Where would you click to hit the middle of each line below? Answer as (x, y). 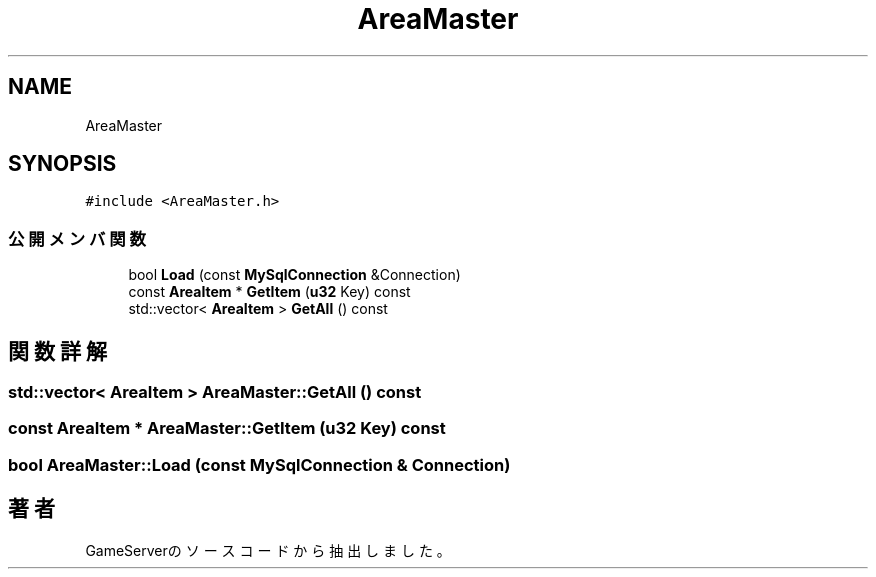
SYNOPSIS (62, 164)
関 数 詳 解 (57, 351)
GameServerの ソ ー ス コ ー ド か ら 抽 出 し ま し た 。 (268, 550)
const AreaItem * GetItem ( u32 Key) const (269, 292)
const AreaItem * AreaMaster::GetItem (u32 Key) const (227, 428)
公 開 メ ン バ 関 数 (77, 238)
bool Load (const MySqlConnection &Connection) (294, 275)
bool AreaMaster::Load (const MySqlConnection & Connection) (259, 464)
